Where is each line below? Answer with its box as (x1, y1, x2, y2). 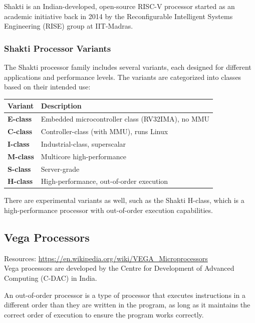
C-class (8, 126, 33, 136)
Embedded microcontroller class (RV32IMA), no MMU (41, 114, 210, 124)
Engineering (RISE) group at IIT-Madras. (4, 21, 133, 31)
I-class (8, 138, 30, 149)
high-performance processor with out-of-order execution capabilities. (4, 205, 213, 216)
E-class (8, 114, 32, 124)
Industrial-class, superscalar (41, 138, 126, 149)
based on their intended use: (4, 81, 91, 92)
